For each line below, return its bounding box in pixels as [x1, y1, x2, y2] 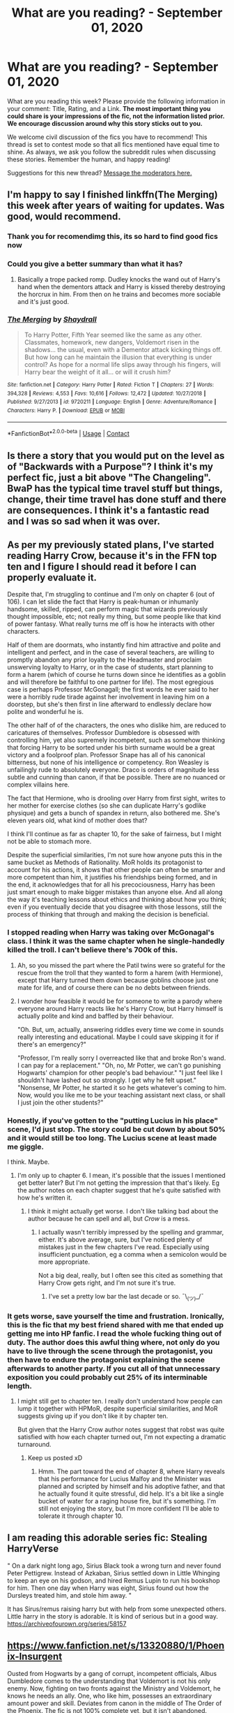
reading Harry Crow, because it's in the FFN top [7, 550, 217, 562]
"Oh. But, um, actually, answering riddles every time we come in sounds [17, 1025, 224, 1033]
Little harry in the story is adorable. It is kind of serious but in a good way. [7, 1612, 218, 1620]
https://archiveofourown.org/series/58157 [7, 1619, 127, 1628]
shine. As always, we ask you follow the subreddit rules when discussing [7, 147, 216, 156]
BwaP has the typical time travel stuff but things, [7, 482, 223, 494]
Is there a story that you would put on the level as [7, 449, 225, 462]
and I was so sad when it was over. [7, 515, 160, 527]
